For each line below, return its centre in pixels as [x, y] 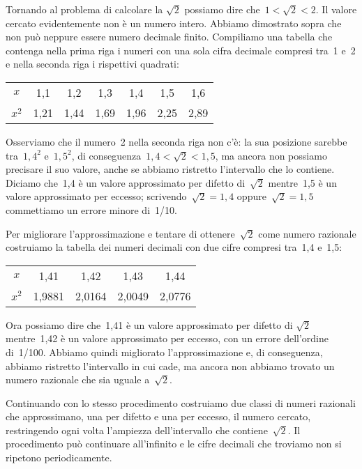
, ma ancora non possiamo [271, 155]
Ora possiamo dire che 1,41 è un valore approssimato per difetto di [149, 324]
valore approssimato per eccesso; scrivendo [96, 196]
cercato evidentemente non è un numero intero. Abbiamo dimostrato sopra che [174, 23]
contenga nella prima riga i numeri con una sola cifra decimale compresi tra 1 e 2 [181, 50]
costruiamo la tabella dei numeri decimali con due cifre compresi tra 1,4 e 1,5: [174, 247]
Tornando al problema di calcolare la [84, 9]
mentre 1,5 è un [302, 182]
